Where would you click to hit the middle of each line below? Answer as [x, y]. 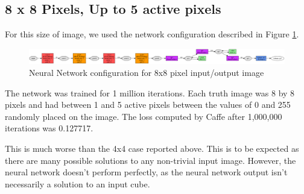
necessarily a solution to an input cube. [78, 183]
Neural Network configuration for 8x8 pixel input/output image [147, 73]
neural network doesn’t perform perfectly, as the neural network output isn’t [146, 172]
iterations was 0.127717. [49, 128]
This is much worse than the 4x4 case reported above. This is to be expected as [152, 149]
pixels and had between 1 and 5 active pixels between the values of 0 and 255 [148, 105]
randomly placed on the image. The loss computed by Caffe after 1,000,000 [144, 116]
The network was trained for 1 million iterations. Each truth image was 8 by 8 [150, 92]
